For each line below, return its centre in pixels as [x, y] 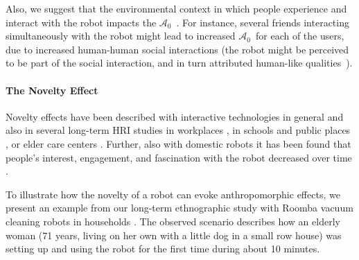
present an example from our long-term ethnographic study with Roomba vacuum [179, 208]
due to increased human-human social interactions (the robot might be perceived [177, 49]
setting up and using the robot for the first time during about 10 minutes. [163, 249]
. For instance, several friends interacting [263, 22]
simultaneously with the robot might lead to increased [121, 36]
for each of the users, [300, 36]
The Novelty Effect [52, 90]
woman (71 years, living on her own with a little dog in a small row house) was [174, 235]
